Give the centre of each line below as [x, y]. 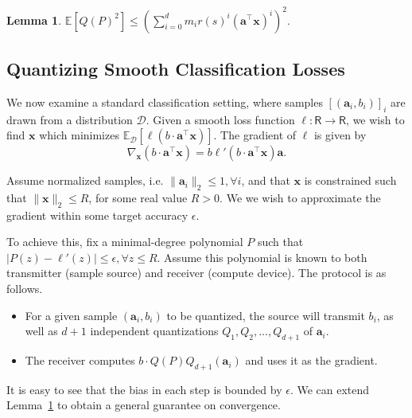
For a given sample [71, 315]
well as [41, 331]
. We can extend [330, 389]
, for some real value [138, 197]
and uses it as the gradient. [311, 360]
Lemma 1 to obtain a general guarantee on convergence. [144, 405]
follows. [25, 289]
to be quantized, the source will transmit [266, 315]
